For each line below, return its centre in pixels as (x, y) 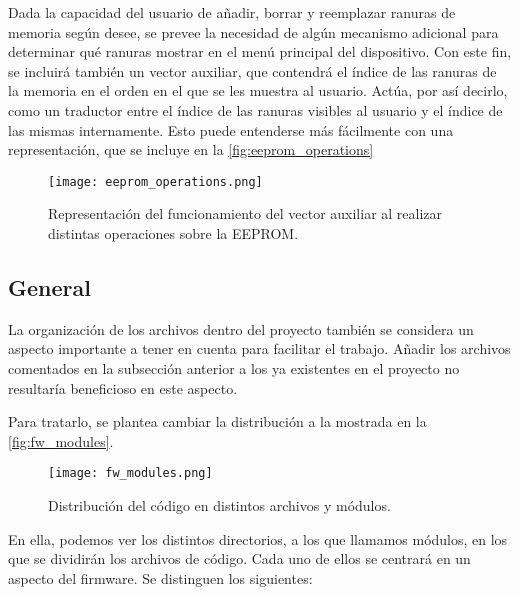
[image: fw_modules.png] (130, 473)
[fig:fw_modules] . (61, 440)
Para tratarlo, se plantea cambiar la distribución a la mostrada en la (217, 421)
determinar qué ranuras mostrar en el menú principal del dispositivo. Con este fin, (260, 51)
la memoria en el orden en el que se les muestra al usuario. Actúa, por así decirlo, (258, 90)
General (49, 286)
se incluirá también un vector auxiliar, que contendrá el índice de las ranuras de (252, 70)
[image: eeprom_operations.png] (155, 181)
